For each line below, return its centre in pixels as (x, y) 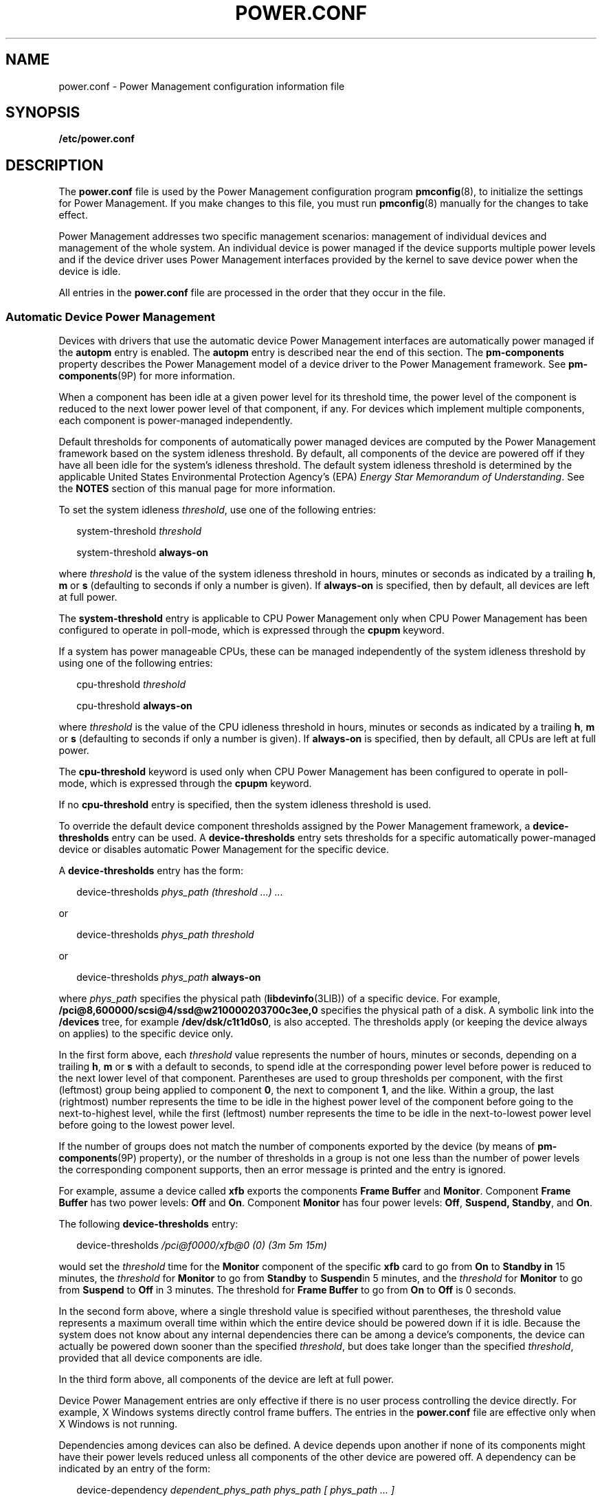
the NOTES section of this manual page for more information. (197, 489)
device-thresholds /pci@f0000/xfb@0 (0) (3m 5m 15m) (202, 1245)
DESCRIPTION (55, 165)
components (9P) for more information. (147, 376)
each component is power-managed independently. (176, 421)
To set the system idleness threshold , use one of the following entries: (217, 510)
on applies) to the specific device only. (146, 1034)
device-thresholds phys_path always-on (169, 977)
